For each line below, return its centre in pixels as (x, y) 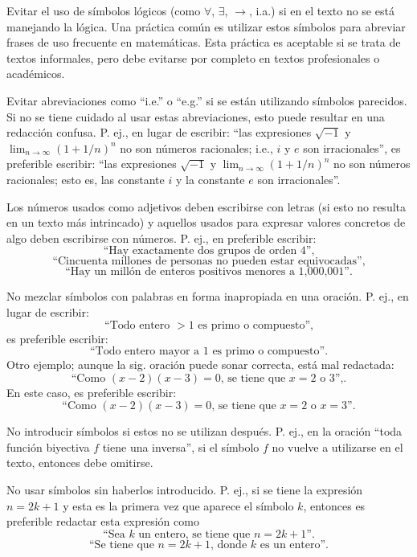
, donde (229, 545)
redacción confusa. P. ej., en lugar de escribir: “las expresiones (159, 132)
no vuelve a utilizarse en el (337, 446)
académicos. (36, 74)
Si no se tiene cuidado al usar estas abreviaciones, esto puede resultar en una (196, 116)
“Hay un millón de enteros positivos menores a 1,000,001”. (209, 272)
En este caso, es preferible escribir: (92, 392)
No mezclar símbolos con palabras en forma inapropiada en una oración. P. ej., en (208, 296)
